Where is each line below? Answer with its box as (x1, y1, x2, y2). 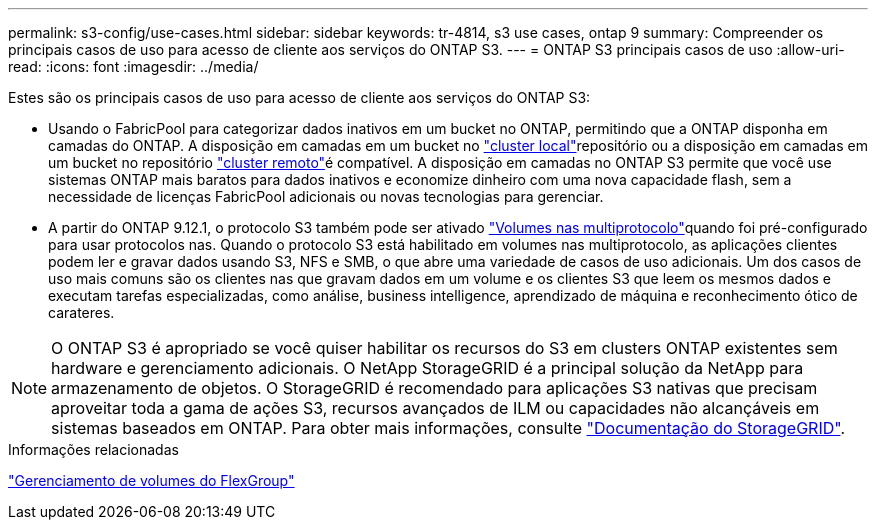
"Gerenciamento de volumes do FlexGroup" (8, 472, 295, 489)
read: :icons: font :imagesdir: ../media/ (8, 58, 259, 75)
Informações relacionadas (8, 441, 179, 458)
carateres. (48, 304, 115, 321)
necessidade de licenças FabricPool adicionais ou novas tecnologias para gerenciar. (48, 188, 604, 205)
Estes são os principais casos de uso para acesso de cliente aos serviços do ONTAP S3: (8, 89, 591, 106)
